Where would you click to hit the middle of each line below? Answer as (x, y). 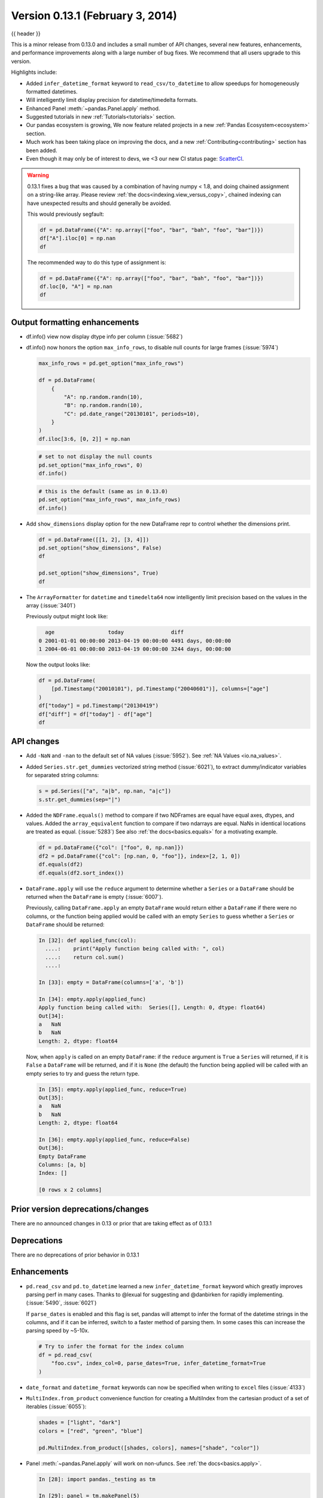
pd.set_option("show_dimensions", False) (100, 548)
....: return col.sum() (85, 957)
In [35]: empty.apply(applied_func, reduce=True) (113, 1089)
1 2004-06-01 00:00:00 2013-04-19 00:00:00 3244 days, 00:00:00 (135, 649)
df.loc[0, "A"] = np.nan (76, 287)
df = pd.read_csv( (65, 1355)
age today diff (115, 632)
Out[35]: (51, 1097)
